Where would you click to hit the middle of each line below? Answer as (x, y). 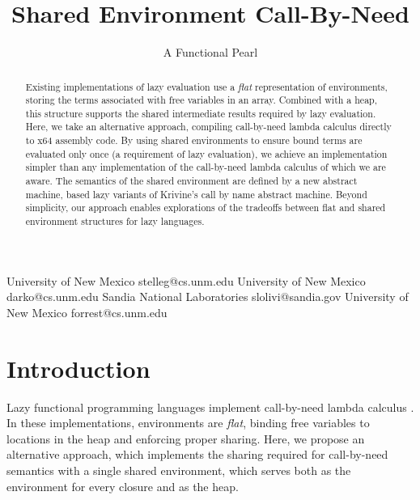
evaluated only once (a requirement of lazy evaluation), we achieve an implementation (206, 153)
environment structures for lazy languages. (115, 221)
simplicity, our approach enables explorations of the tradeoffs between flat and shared (206, 208)
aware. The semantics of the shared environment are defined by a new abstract (191, 181)
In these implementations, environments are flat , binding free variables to (188, 423)
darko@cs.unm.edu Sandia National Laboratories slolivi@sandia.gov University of (208, 297)
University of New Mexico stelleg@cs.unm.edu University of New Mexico (186, 280)
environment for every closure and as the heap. (123, 486)
